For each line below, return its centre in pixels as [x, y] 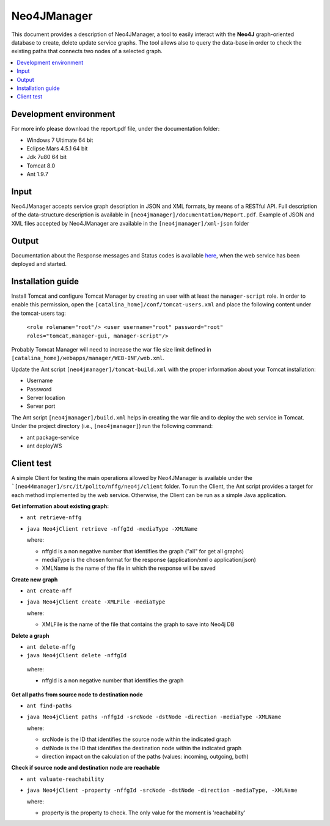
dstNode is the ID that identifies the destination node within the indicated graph [141, 748]
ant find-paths [50, 706]
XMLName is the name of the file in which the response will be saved [129, 568]
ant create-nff [50, 591]
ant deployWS [44, 446]
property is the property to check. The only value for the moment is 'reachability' [144, 813]
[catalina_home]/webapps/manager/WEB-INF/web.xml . [88, 358]
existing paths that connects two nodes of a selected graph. [87, 51]
